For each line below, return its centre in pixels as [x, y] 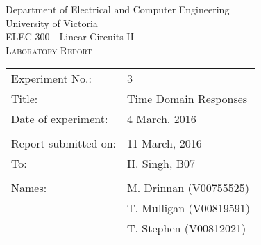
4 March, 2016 [162, 119]
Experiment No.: [51, 79]
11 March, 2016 [165, 143]
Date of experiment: [60, 119]
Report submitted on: [64, 143]
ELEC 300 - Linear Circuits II [70, 37]
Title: [25, 99]
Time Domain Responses [187, 99]
